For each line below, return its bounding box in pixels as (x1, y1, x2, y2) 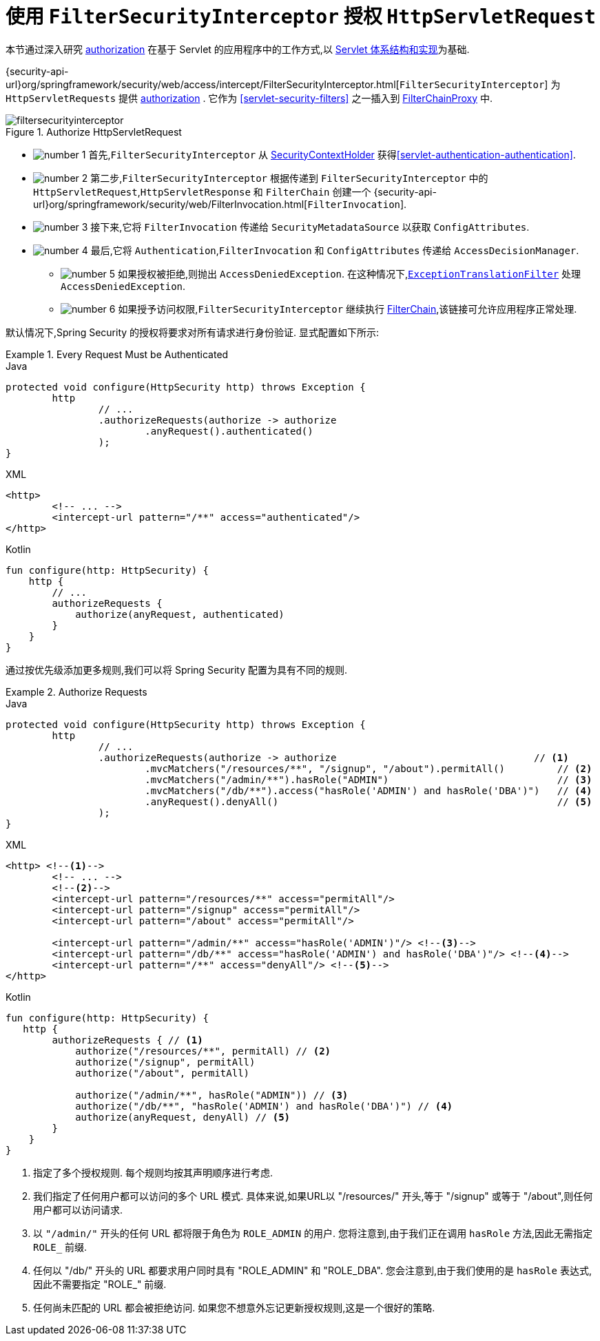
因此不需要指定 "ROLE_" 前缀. (33, 1278, 167, 1290)
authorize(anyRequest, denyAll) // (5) (75, 1111, 291, 1123)
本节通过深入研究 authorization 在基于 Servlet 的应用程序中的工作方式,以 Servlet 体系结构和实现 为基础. (6, 43, 470, 55)
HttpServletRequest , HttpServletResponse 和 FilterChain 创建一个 (33, 185, 371, 198)
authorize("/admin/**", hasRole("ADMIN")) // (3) (75, 1089, 349, 1101)
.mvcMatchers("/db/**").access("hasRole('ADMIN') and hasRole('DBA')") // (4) (145, 784, 592, 796)
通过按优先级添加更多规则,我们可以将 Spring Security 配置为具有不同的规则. (6, 663, 348, 676)
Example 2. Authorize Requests (6, 685, 147, 698)
